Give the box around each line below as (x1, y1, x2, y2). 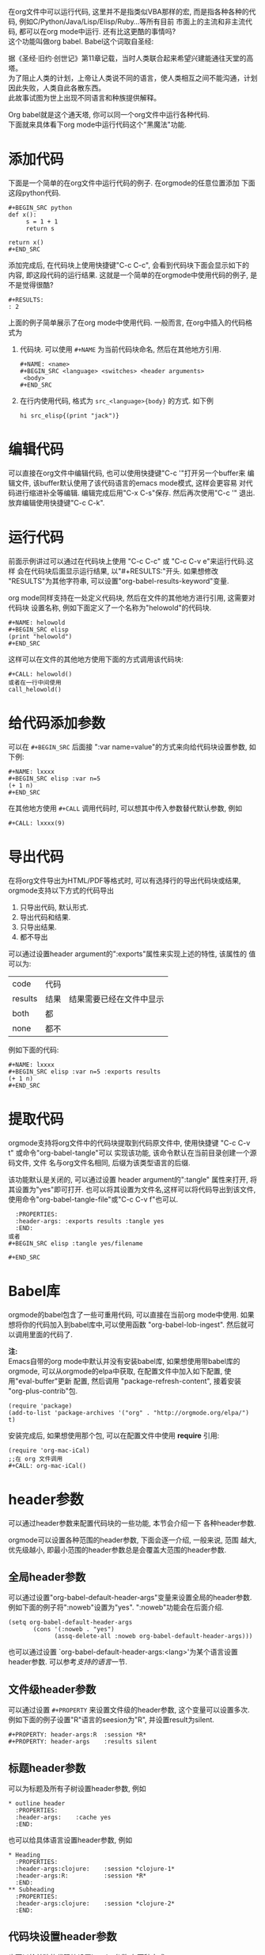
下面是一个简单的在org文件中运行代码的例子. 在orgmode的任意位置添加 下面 (8, 177, 256, 188)
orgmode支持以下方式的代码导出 (8, 886, 115, 895)
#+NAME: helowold (8, 619, 66, 627)
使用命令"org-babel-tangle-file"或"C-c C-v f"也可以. (8, 1195, 179, 1204)
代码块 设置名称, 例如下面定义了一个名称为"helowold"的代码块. (8, 603, 212, 612)
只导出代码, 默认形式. (19, 902, 89, 912)
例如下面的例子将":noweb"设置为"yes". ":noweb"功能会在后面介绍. (8, 1602, 224, 1612)
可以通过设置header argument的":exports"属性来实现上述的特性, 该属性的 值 (8, 949, 256, 958)
